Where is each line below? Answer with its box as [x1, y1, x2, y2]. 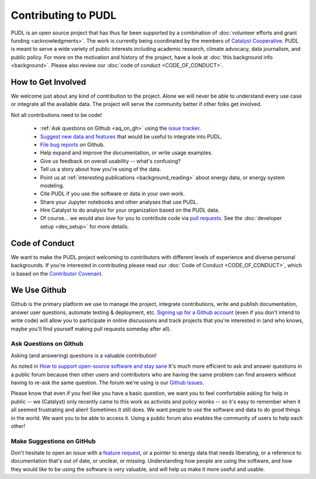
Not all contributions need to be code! [11, 111, 102, 118]
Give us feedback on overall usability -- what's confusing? [40, 157, 181, 164]
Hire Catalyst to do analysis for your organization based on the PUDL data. [40, 206, 219, 213]
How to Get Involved [11, 77, 86, 87]
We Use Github [11, 285, 67, 295]
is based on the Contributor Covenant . [11, 270, 104, 277]
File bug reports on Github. [40, 141, 105, 148]
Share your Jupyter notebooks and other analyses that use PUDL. [40, 198, 198, 205]
